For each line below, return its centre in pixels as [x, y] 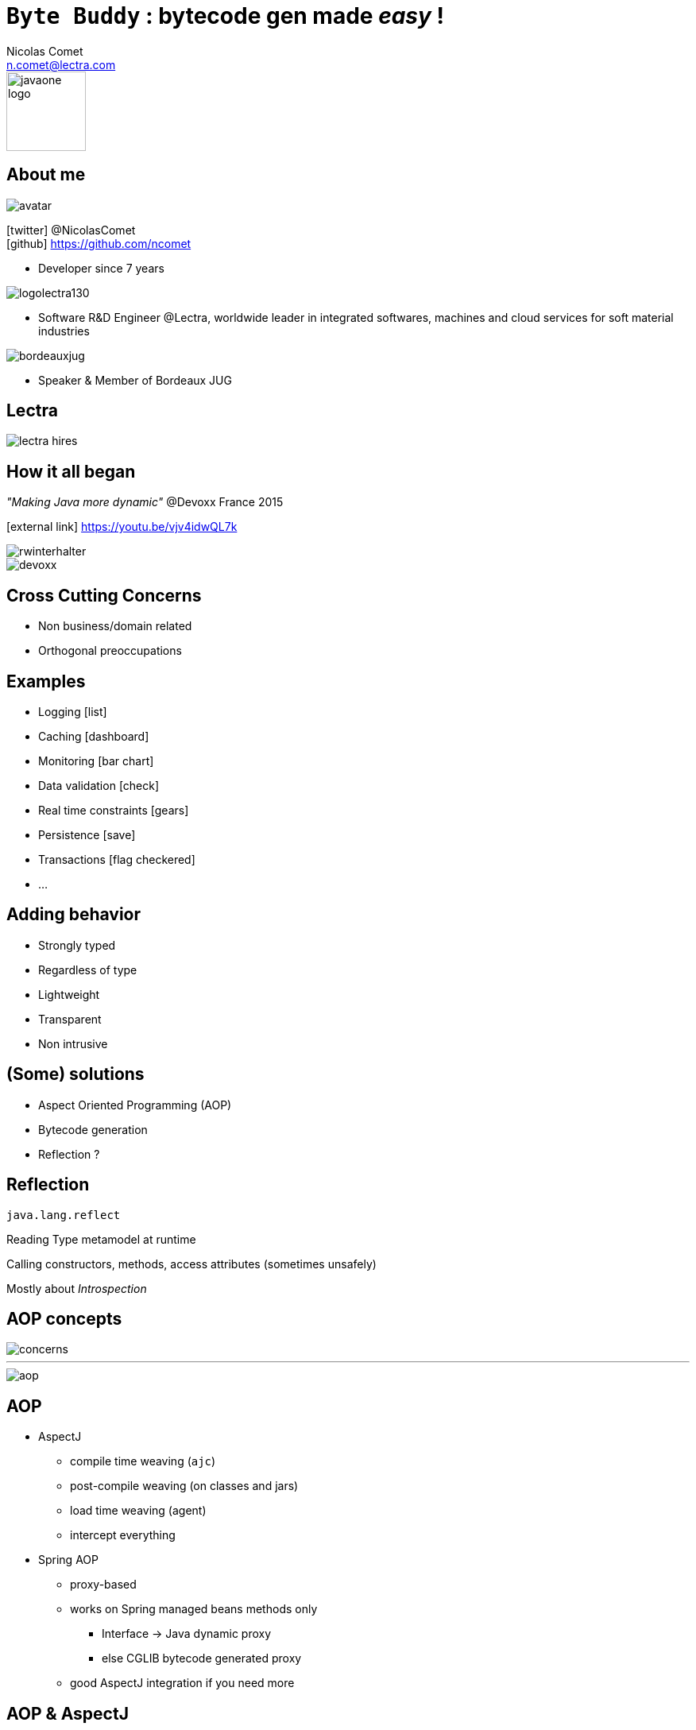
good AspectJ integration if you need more [182, 1683]
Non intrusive [73, 1043]
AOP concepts [64, 1318]
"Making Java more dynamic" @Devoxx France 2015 [145, 502]
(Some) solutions [75, 1074]
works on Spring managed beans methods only [194, 1609]
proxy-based [103, 1585]
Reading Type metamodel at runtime [101, 1239]
